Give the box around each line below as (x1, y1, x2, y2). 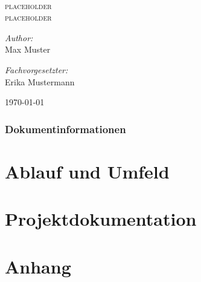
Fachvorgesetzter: (5, 63, 68, 76)
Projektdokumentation (5, 206, 197, 231)
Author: (5, 31, 33, 44)
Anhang (5, 254, 71, 278)
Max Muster (5, 43, 51, 56)
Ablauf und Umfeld (5, 159, 170, 183)
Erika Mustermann (5, 75, 75, 88)
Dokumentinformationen (5, 121, 126, 136)
